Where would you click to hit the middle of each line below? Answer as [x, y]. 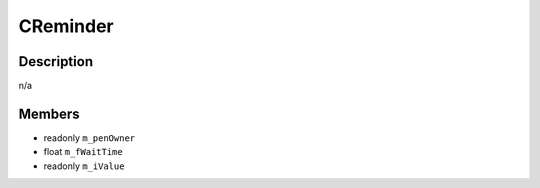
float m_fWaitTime [83, 152]
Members [49, 113]
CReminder [66, 26]
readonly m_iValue [84, 166]
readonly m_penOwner [89, 137]
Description [56, 61]
